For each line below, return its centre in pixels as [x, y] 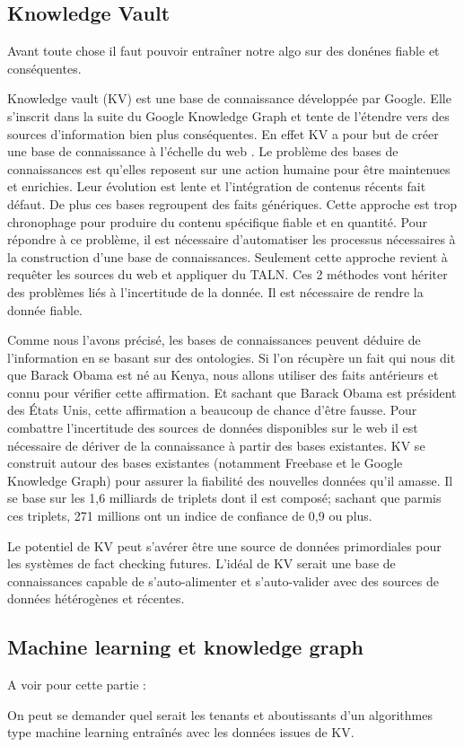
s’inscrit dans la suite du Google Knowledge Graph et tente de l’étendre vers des [228, 115]
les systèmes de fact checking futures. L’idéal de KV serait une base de [201, 563]
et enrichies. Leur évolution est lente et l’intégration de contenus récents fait [217, 186]
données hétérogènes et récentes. [96, 598]
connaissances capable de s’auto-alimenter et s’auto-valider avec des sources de [223, 580]
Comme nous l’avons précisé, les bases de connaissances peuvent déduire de [214, 340]
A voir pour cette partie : [77, 685]
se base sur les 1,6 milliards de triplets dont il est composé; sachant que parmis [224, 498]
